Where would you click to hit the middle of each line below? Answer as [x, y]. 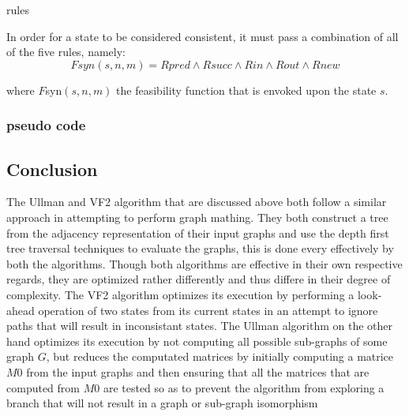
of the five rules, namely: [66, 52]
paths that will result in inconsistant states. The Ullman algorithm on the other [200, 326]
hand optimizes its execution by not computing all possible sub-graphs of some [197, 341]
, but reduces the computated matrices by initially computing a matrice [220, 356]
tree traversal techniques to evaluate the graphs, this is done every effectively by [200, 248]
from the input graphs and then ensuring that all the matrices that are [198, 371]
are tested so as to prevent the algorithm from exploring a [244, 387]
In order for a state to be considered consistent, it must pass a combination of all [203, 36]
